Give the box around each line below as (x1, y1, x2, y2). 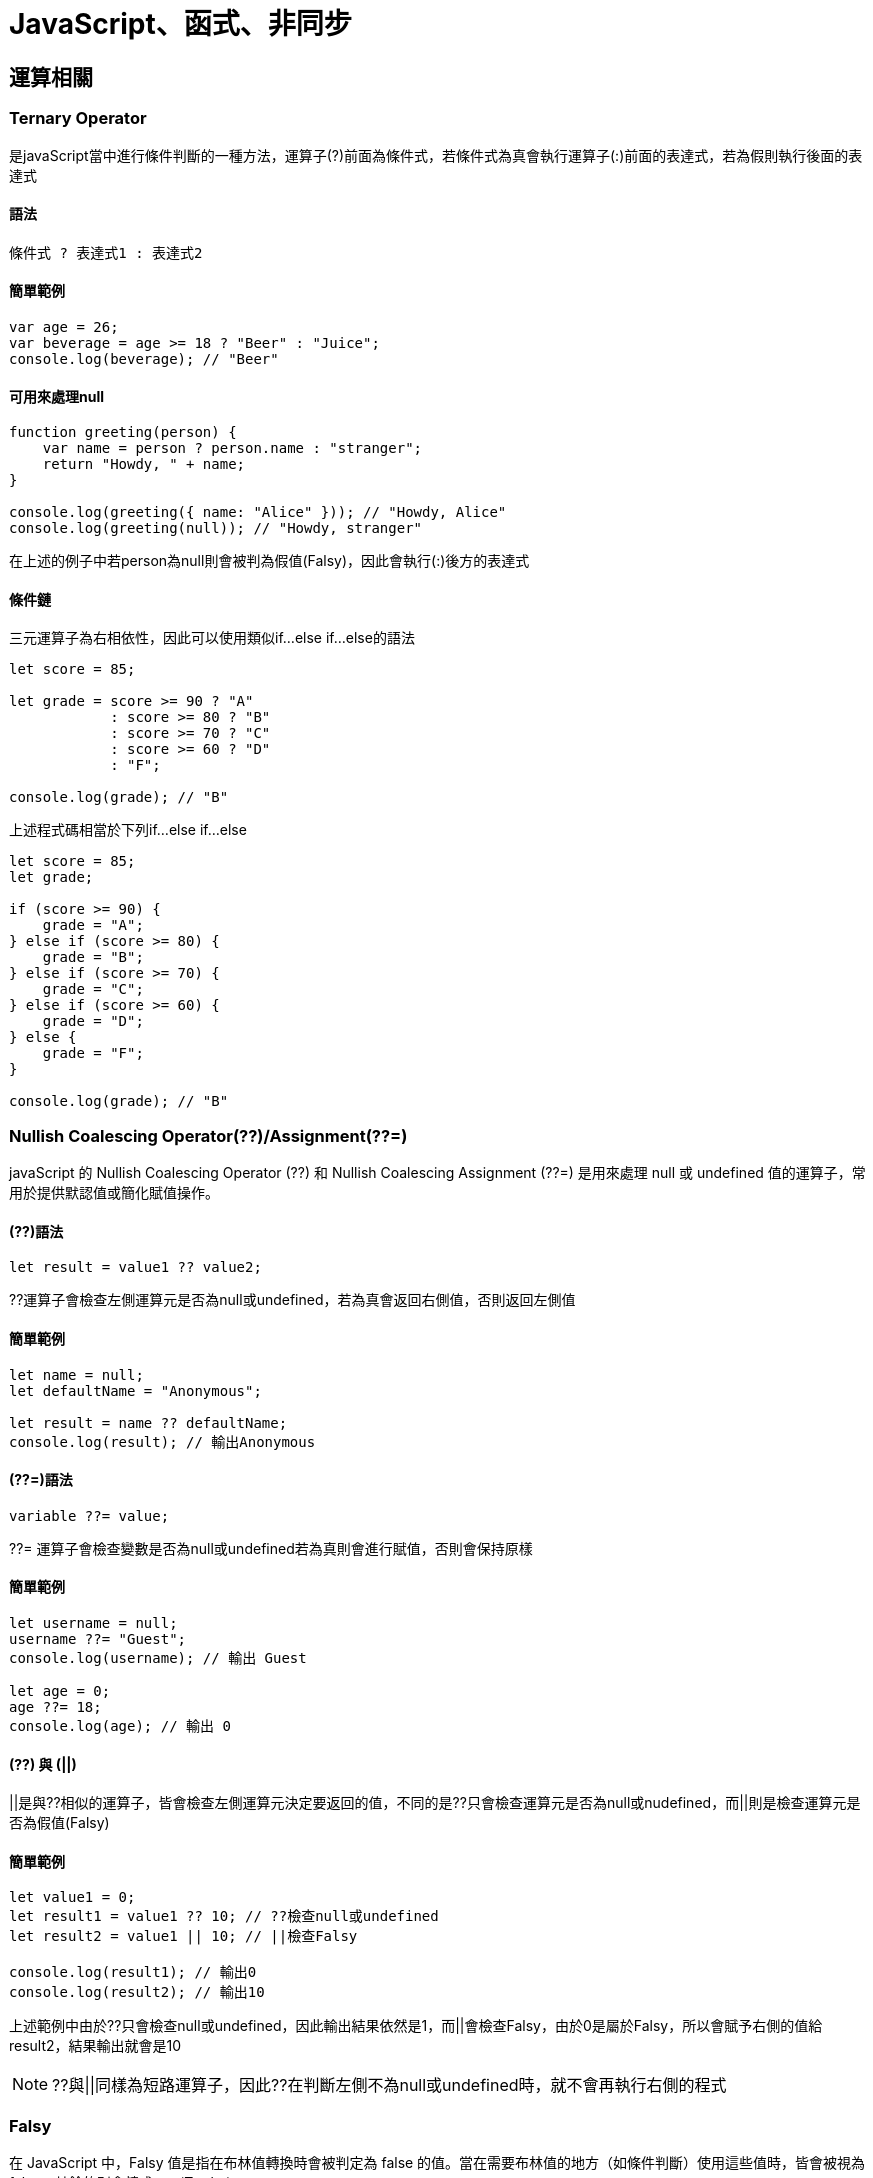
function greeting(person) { (9, 424, 237, 441)
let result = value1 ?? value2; (9, 1259, 262, 1276)
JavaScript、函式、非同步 (9, 7, 352, 41)
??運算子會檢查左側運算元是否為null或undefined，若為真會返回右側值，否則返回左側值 (9, 1291, 576, 1309)
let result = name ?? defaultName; (9, 1414, 288, 1431)
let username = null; (9, 1615, 178, 1632)
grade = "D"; (42, 1013, 144, 1030)
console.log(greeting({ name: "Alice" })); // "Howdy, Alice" (9, 504, 507, 521)
